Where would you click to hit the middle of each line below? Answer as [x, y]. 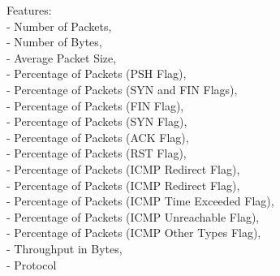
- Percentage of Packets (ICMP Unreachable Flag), [133, 216]
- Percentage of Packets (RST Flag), [97, 153]
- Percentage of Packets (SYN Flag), [97, 121]
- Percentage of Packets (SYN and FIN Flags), [122, 89]
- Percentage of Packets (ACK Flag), [98, 137]
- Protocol [32, 264]
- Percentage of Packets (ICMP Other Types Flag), [134, 233]
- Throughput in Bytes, [65, 248]
